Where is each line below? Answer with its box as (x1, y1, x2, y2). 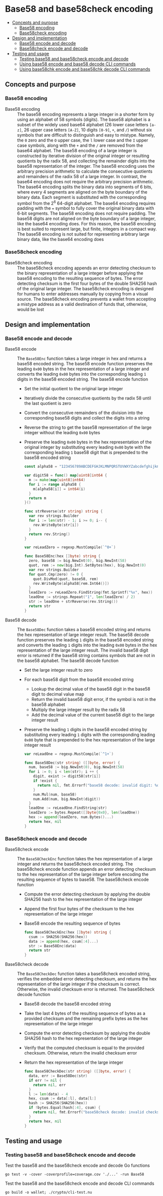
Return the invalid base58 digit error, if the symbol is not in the (31, 696, 156, 702)
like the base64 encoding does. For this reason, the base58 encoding (17, 221, 156, 227)
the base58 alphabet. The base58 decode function (17, 658, 119, 663)
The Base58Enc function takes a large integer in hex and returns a (17, 356, 147, 361)
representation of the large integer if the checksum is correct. (17, 981, 141, 987)
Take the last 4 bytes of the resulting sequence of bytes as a (24, 1011, 146, 1017)
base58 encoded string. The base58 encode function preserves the (17, 361, 153, 367)
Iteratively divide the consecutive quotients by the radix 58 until (24, 395, 151, 401)
